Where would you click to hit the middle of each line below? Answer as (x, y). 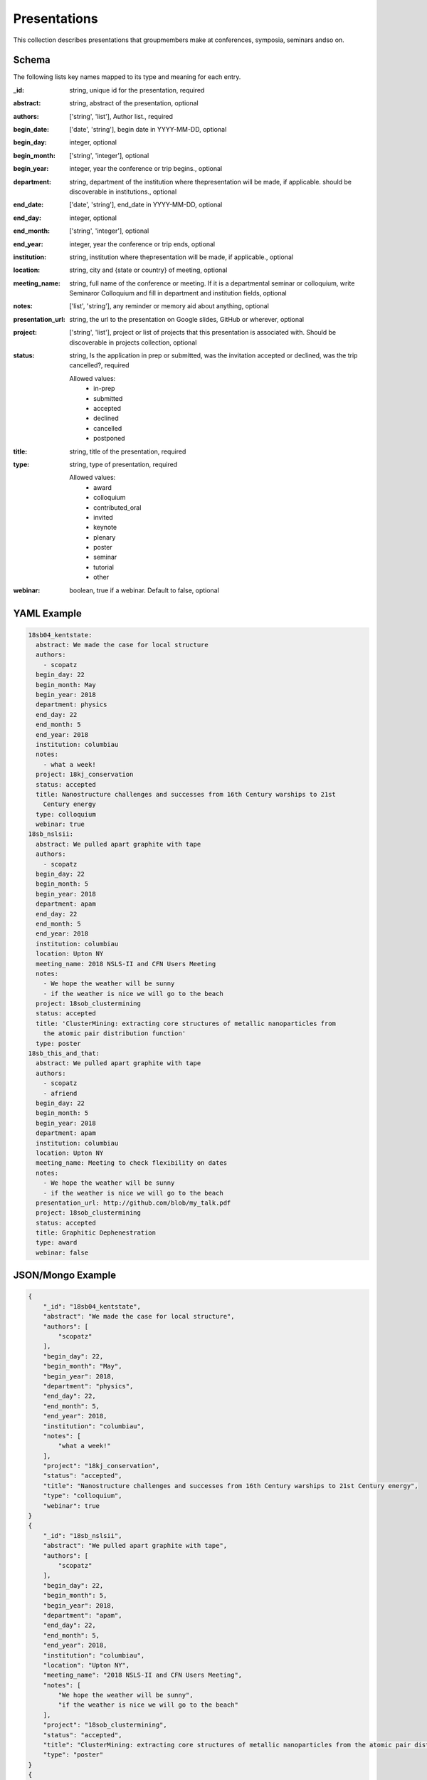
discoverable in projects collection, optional (133, 342)
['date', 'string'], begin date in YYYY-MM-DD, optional (148, 130)
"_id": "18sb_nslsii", (83, 1535)
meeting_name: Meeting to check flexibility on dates (132, 1163)
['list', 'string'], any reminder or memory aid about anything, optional (169, 306)
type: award (57, 1243)
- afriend (60, 1093)
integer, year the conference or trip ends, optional (142, 244)
